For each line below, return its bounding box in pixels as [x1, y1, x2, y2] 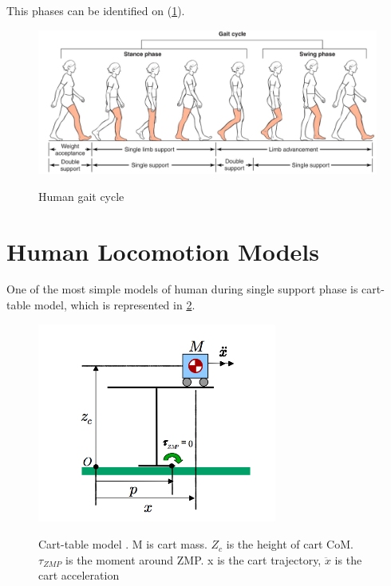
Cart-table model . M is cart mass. [38, 536, 207, 553]
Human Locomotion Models [6, 234, 319, 267]
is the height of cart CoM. [226, 536, 353, 553]
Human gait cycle [38, 187, 124, 204]
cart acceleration [38, 567, 120, 584]
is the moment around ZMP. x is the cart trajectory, [65, 551, 322, 568]
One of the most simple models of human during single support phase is [6, 281, 358, 297]
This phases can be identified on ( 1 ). [6, 2, 185, 18]
